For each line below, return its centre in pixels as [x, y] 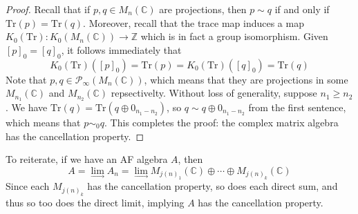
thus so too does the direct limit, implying [95, 202]
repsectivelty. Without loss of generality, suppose [214, 93]
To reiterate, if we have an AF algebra [87, 159]
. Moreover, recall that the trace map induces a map [194, 22]
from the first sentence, [297, 107]
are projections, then [203, 9]
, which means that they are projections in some [246, 79]
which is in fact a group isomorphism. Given [234, 36]
